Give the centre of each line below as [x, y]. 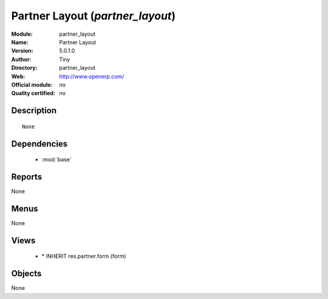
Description [34, 111]
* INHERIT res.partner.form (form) [84, 256]
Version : [22, 51]
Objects [26, 274]
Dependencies [39, 143]
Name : [20, 42]
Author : [21, 59]
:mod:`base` [57, 160]
